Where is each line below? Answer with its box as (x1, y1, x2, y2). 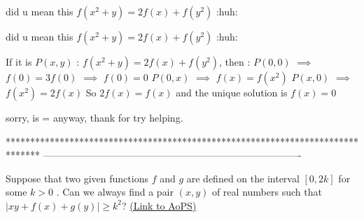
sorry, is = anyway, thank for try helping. (6, 110, 183, 124)
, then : (218, 54, 251, 68)
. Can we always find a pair (56, 184, 174, 199)
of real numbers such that (211, 184, 322, 199)
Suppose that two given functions (6, 170, 148, 185)
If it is (6, 54, 32, 68)
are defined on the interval (186, 170, 300, 185)
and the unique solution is (176, 85, 288, 99)
